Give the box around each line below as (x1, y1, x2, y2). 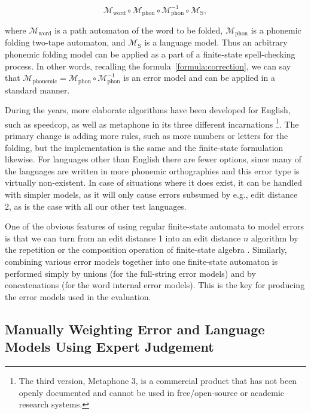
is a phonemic (251, 23, 301, 36)
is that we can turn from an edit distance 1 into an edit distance (5, 231, 241, 244)
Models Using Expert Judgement (5, 337, 214, 356)
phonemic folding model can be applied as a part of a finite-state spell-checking (5, 48, 295, 60)
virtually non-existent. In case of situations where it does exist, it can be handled (5, 176, 303, 189)
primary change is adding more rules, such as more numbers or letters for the (5, 129, 288, 142)
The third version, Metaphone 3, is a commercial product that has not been (19, 374, 297, 386)
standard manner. (5, 83, 70, 96)
